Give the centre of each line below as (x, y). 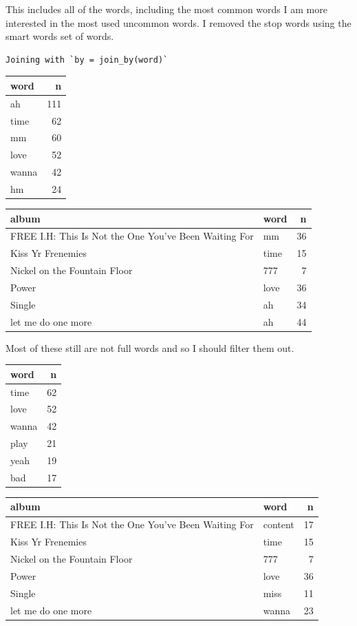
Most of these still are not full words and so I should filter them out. (150, 347)
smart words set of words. (60, 36)
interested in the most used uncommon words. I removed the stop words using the (178, 22)
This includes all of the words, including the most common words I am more (166, 9)
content (279, 524)
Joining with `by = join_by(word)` (87, 60)
